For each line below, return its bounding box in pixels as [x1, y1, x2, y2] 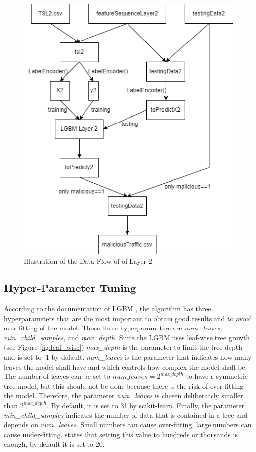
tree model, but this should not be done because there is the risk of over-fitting [4, 380, 244, 391]
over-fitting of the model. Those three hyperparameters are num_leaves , [4, 323, 222, 333]
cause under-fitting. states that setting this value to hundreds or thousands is [4, 429, 238, 439]
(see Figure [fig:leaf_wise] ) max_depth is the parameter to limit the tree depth [4, 342, 243, 352]
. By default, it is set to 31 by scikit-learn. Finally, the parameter [46, 400, 245, 410]
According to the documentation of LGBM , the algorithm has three [4, 303, 211, 314]
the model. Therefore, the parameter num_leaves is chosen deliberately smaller [4, 390, 243, 401]
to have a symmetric [186, 371, 248, 381]
